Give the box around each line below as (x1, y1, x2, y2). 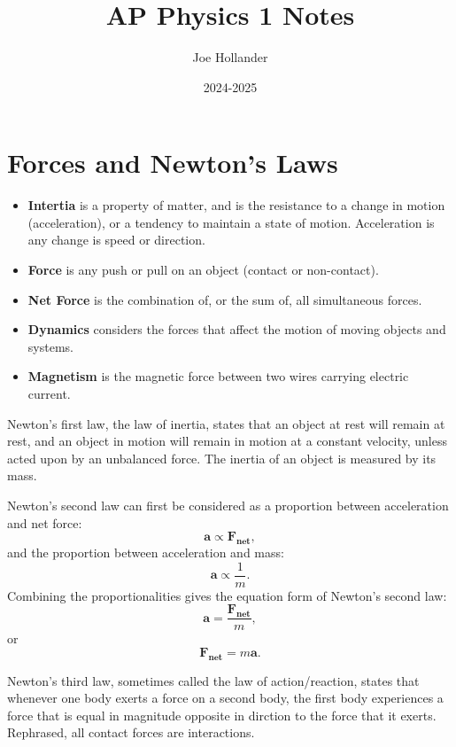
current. (27, 385, 71, 402)
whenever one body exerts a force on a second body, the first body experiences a (7, 689, 444, 707)
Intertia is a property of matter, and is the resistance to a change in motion (27, 196, 445, 214)
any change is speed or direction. (27, 230, 205, 249)
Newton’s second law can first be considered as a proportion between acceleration (7, 495, 449, 514)
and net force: (7, 513, 82, 532)
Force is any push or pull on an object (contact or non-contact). (27, 261, 379, 279)
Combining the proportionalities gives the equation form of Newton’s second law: (7, 586, 447, 604)
